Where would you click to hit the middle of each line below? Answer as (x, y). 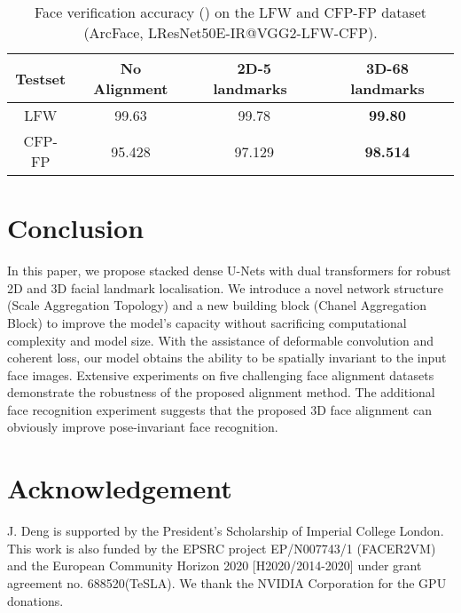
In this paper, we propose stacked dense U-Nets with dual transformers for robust (229, 271)
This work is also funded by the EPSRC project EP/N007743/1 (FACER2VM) (222, 548)
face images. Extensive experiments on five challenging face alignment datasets (221, 374)
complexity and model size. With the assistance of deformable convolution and (221, 340)
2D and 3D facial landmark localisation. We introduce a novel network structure (225, 287)
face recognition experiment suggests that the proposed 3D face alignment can (219, 409)
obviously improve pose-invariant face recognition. (143, 427)
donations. (35, 600)
